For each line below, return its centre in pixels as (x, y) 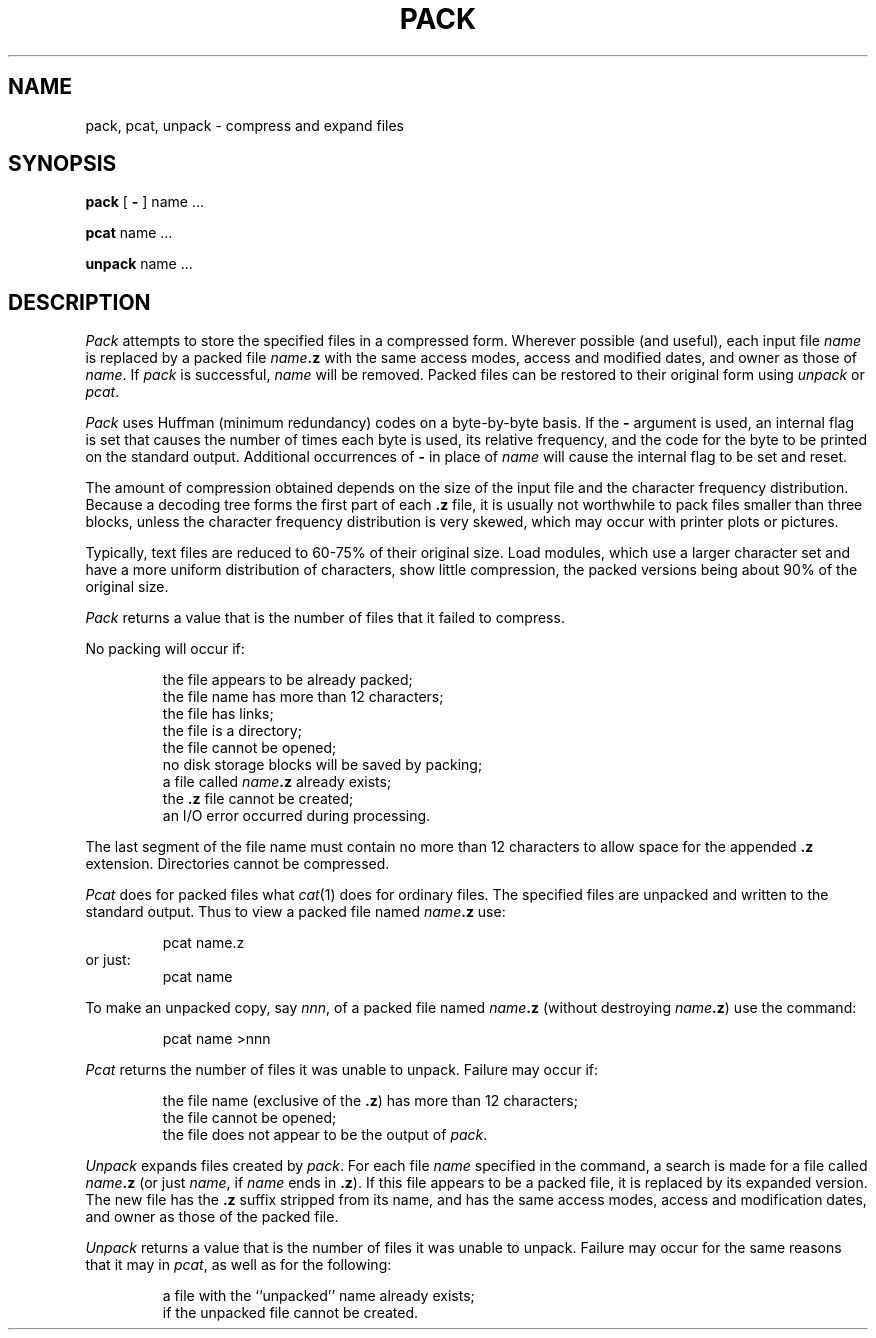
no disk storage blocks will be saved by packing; (322, 765)
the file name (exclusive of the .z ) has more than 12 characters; (370, 1101)
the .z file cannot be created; (258, 799)
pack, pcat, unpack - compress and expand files (244, 125)
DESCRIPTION (79, 302)
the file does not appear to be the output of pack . (325, 1135)
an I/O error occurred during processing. (296, 816)
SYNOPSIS (62, 164)
